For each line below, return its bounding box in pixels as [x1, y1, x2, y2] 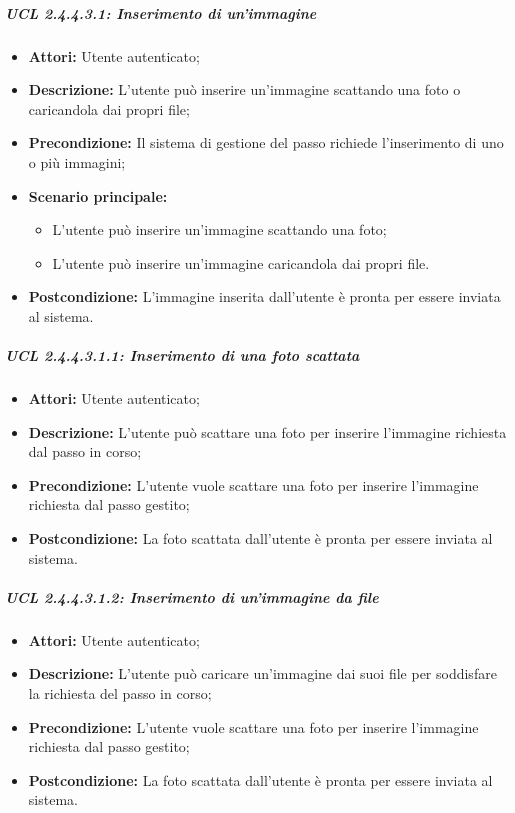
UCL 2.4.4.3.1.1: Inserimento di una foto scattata [5, 345, 360, 366]
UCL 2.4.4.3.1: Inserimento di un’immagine [5, 2, 317, 23]
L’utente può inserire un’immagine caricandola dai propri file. [52, 252, 430, 273]
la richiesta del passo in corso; [28, 682, 212, 703]
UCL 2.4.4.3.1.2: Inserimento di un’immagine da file [5, 586, 379, 607]
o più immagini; [28, 151, 126, 172]
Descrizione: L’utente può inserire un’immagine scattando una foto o [28, 79, 461, 100]
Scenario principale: [28, 185, 168, 206]
